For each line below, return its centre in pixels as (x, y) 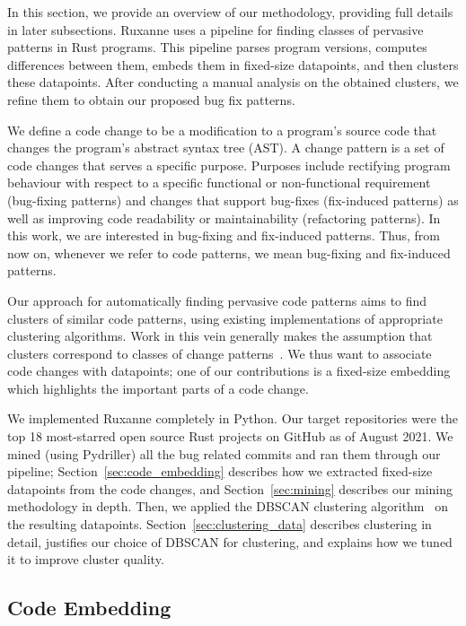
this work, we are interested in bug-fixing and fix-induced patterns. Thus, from (224, 235)
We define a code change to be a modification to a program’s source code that (222, 130)
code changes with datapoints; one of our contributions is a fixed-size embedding (229, 371)
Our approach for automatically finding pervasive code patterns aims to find (217, 300)
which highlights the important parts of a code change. (158, 388)
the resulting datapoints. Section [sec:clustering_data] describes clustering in (220, 524)
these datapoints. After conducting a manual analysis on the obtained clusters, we (233, 82)
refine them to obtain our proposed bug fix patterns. (151, 99)
